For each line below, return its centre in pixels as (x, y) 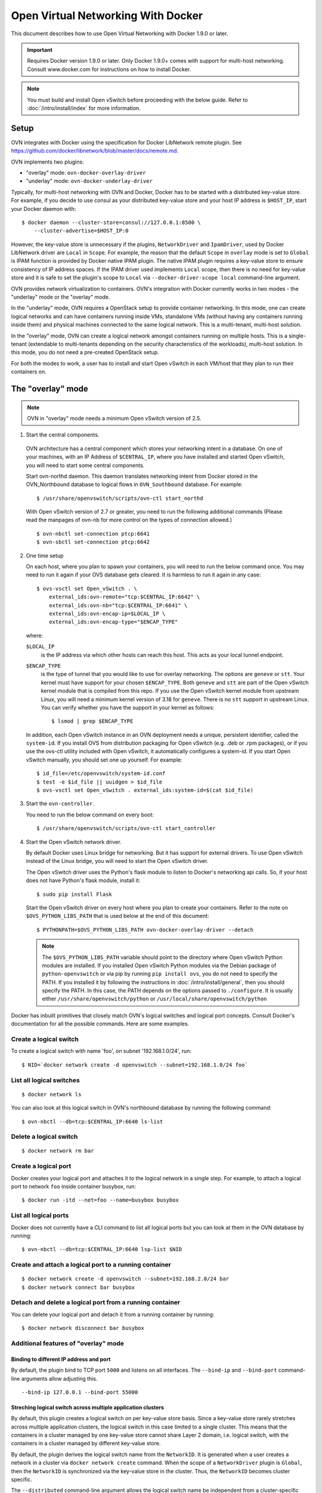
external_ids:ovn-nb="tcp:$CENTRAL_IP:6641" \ (118, 605)
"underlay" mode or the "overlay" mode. (61, 297)
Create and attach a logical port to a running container (91, 1265)
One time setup (45, 555)
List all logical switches (45, 1080)
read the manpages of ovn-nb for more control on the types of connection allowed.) (129, 520)
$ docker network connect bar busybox (78, 1287)
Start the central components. (63, 435)
